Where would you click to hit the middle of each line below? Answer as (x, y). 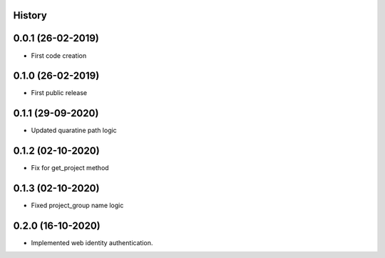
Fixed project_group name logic (77, 205)
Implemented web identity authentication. (92, 243)
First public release (59, 93)
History (30, 15)
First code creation (59, 55)
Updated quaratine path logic (74, 130)
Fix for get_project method (70, 168)
